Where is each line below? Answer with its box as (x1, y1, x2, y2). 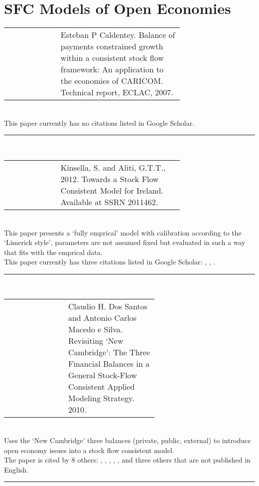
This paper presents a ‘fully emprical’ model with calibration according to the (4, 227, 242, 238)
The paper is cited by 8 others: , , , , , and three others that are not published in (4, 455, 251, 465)
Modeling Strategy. (68, 392, 134, 404)
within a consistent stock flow (60, 52, 164, 64)
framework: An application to (60, 63, 164, 75)
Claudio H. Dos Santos (68, 300, 148, 312)
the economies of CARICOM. (60, 75, 163, 87)
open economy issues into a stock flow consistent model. (4, 445, 174, 455)
